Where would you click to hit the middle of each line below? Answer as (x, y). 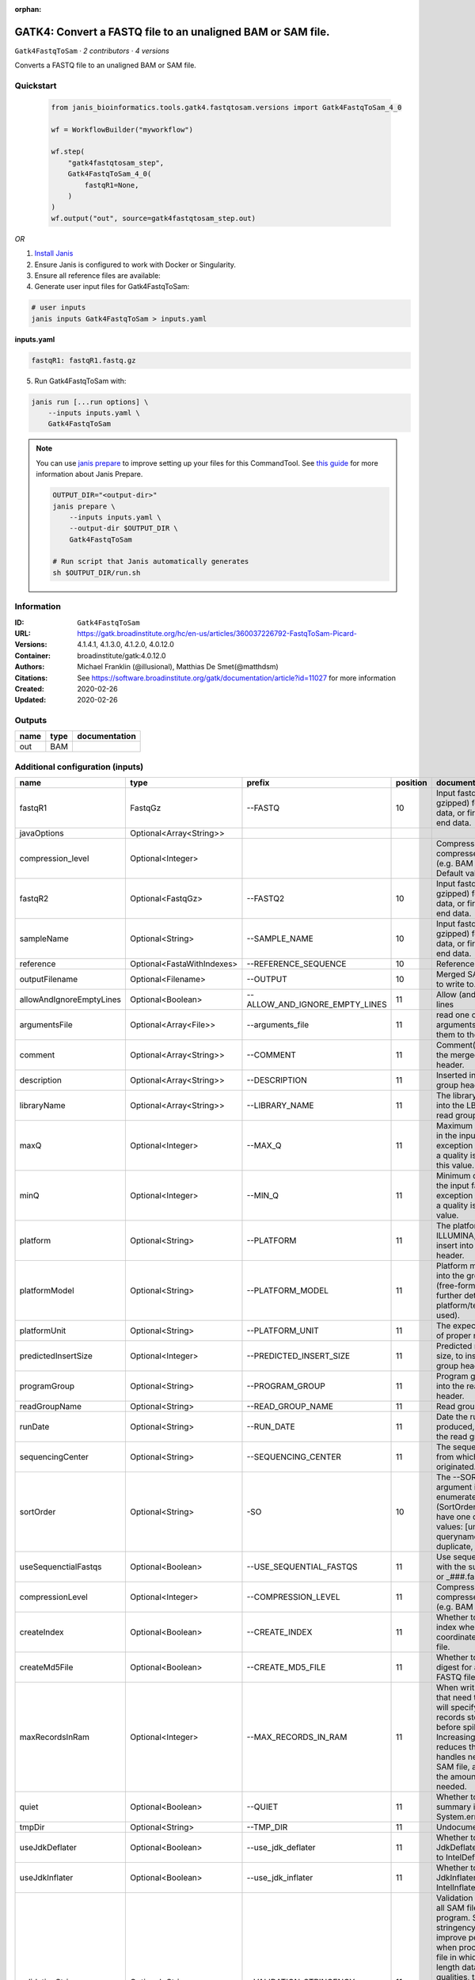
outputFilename (49, 980)
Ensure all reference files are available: (98, 275)
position (412, 782)
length (448, 1967)
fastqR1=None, (112, 185)
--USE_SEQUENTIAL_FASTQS (302, 1567)
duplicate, (454, 1547)
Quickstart (36, 86)
